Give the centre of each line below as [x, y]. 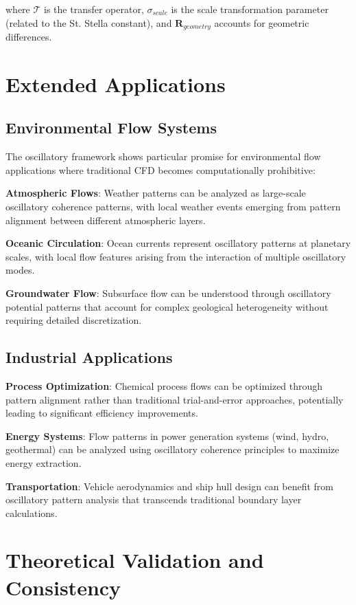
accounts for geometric [262, 22]
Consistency [63, 587]
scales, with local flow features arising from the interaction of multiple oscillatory [176, 256]
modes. [20, 270]
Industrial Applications [89, 357]
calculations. [32, 513]
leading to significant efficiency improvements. [102, 413]
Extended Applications [116, 84]
